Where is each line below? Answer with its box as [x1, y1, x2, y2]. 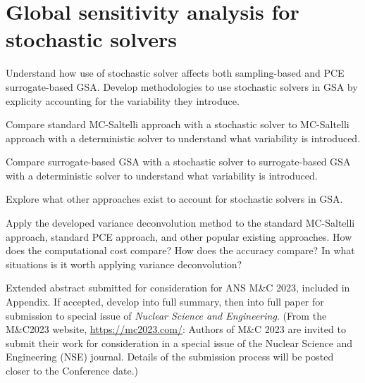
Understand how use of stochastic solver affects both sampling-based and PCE [6, 65, 345, 80]
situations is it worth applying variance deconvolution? [6, 256, 242, 271]
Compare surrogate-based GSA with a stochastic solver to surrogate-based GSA [6, 154, 351, 169]
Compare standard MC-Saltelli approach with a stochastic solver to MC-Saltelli [6, 117, 349, 132]
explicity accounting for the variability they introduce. [6, 93, 240, 108]
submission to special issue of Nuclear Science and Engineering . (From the [6, 308, 327, 322]
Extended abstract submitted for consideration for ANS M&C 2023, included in [6, 280, 350, 295]
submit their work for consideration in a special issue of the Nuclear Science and [6, 335, 353, 350]
